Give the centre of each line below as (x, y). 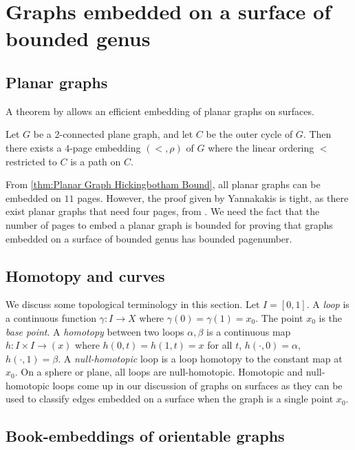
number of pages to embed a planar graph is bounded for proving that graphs (169, 224)
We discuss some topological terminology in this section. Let (133, 304)
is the (331, 317)
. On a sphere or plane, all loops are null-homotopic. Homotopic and (159, 372)
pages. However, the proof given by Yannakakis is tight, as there (213, 197)
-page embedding (105, 147)
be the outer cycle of (249, 134)
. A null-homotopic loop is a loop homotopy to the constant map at (200, 358)
